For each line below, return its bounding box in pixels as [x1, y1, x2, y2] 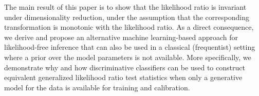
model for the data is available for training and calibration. [4, 82, 190, 92]
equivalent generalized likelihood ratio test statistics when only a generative [4, 72, 243, 83]
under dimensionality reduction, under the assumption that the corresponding [4, 11, 249, 22]
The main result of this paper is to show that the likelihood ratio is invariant [4, 2, 247, 12]
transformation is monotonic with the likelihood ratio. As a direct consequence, [4, 22, 254, 32]
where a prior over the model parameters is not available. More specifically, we [4, 51, 251, 62]
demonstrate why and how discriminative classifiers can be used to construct [4, 62, 245, 72]
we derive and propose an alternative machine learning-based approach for [4, 31, 238, 42]
